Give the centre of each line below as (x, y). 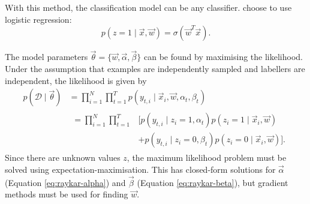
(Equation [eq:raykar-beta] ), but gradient (213, 182)
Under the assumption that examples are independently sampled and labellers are (155, 68)
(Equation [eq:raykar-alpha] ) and (65, 182)
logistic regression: (38, 19)
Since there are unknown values (63, 157)
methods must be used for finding (67, 194)
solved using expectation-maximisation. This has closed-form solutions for (140, 169)
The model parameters (46, 57)
